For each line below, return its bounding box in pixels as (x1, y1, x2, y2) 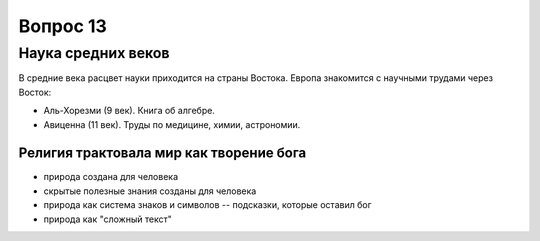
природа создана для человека (43, 171, 179, 183)
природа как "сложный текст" (43, 213, 172, 225)
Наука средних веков (18, 44, 170, 62)
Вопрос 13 (18, 15, 107, 37)
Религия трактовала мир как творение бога (18, 145, 307, 162)
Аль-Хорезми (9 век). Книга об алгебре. (43, 105, 215, 117)
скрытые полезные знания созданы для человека (43, 185, 257, 197)
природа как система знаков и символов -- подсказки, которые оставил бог (43, 199, 372, 211)
